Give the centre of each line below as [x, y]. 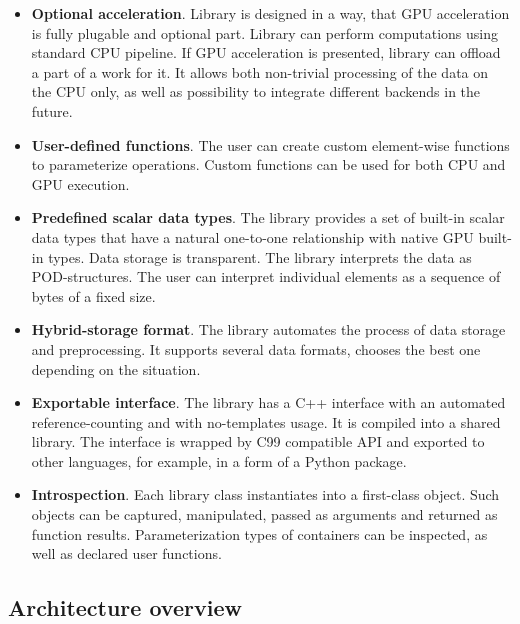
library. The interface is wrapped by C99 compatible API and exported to [258, 441]
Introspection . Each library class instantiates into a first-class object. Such [265, 494]
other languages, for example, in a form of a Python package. [219, 460]
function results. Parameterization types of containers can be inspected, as [259, 533]
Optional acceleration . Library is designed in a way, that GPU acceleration [270, 13]
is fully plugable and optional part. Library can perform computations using [265, 32]
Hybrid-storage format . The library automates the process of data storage [268, 329]
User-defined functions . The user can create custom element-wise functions [270, 144]
